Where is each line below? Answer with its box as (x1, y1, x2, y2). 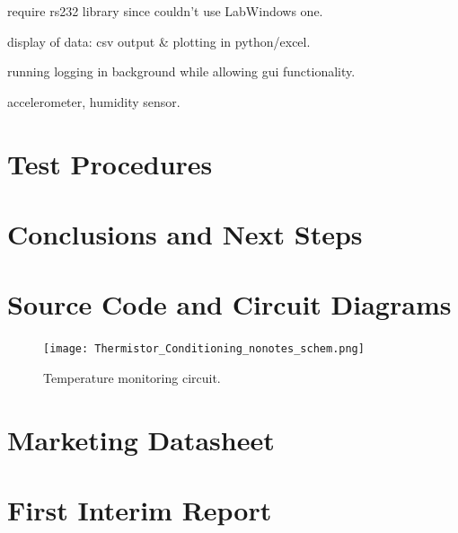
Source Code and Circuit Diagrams (7, 286, 452, 323)
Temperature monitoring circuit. (43, 368, 221, 386)
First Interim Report (7, 492, 272, 529)
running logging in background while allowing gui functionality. (7, 62, 356, 81)
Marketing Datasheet (7, 421, 275, 457)
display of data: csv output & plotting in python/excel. (7, 31, 311, 50)
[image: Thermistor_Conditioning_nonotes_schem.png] (43, 342, 365, 356)
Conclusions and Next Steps (7, 215, 363, 252)
